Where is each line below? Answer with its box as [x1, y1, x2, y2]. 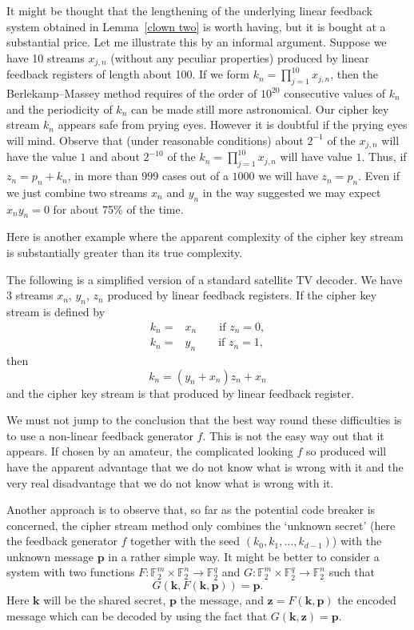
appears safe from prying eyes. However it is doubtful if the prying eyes [58, 116, 408, 133]
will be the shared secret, [43, 592, 166, 608]
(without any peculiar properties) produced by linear [110, 49, 369, 66]
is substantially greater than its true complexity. [6, 244, 243, 261]
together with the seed [130, 532, 241, 549]
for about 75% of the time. [53, 200, 184, 217]
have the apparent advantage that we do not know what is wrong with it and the [6, 458, 404, 475]
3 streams [6, 287, 54, 303]
